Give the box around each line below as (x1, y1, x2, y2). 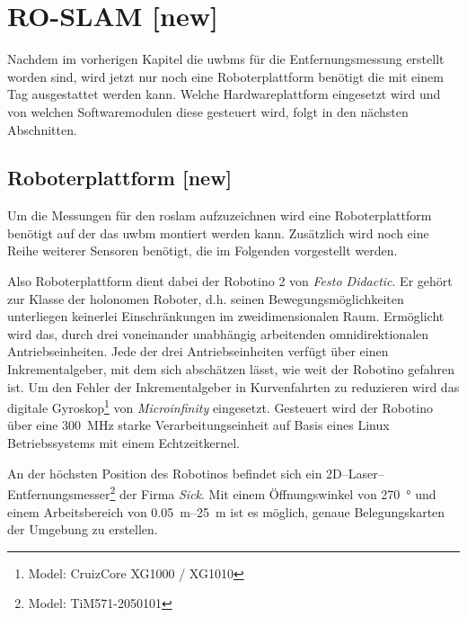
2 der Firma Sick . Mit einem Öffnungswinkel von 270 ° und (110, 482, 436, 503)
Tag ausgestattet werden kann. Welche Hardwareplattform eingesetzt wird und (7, 85, 441, 103)
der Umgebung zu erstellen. (7, 520, 158, 539)
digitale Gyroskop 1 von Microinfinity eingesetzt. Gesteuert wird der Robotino (7, 396, 434, 416)
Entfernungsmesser (7, 484, 110, 503)
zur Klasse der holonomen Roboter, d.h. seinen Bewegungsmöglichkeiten (7, 289, 404, 308)
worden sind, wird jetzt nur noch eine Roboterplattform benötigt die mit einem (7, 67, 444, 85)
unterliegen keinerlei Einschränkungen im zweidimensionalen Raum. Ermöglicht (7, 307, 445, 326)
